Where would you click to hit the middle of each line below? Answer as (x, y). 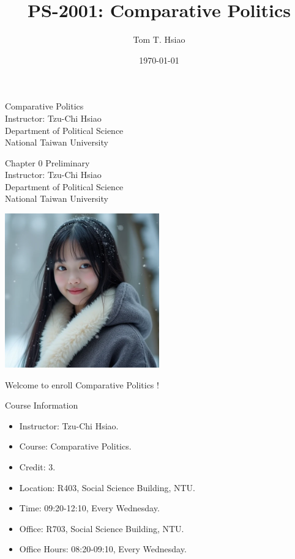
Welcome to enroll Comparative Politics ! (82, 384)
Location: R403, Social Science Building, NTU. (107, 487)
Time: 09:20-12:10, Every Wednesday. (89, 508)
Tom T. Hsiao (159, 39)
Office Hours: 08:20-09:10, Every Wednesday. (103, 549)
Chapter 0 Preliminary (47, 162)
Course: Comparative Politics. (75, 446)
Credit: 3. (37, 467)
